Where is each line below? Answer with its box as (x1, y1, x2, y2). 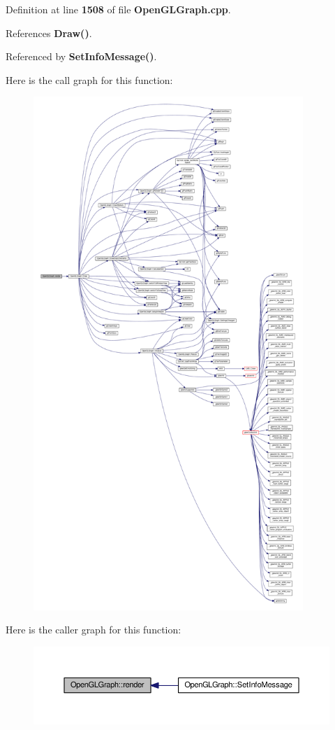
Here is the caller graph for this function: (6, 622, 181, 637)
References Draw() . (6, 25, 92, 40)
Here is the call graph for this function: (6, 72, 173, 87)
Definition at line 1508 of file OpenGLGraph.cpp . (6, 2, 231, 16)
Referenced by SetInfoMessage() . (6, 49, 157, 64)
